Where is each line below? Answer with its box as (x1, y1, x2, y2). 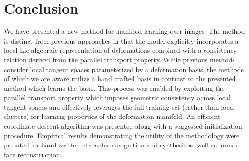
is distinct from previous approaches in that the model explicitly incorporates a (4, 35, 239, 45)
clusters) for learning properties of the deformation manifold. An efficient (4, 111, 220, 121)
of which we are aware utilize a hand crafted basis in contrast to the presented (4, 73, 236, 84)
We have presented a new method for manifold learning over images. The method (4, 26, 245, 36)
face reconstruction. (4, 149, 62, 159)
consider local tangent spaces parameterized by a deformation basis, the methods (4, 64, 244, 74)
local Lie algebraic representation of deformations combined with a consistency (4, 45, 237, 55)
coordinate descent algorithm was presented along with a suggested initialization (4, 121, 242, 131)
